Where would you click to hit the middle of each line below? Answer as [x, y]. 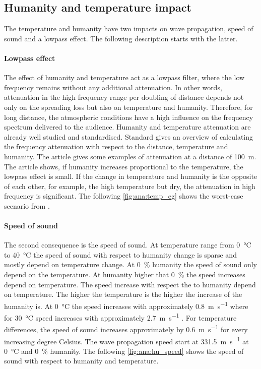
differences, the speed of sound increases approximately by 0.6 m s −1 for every [126, 329]
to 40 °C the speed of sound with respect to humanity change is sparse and [120, 254]
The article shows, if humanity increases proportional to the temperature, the [124, 166]
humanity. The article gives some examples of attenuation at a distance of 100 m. [130, 156]
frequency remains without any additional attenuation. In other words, [113, 87]
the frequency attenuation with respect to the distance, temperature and [116, 146]
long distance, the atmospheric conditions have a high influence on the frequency [129, 117]
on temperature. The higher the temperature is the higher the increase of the [123, 294]
